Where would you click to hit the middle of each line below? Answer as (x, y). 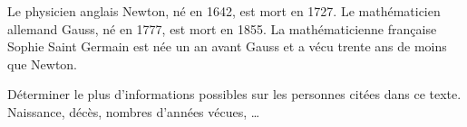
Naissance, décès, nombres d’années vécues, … (134, 111)
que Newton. (42, 63)
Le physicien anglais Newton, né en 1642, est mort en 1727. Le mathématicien (224, 11)
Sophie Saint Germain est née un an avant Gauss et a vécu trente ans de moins (227, 46)
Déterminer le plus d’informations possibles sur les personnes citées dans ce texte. (234, 94)
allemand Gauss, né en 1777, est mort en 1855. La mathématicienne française (222, 28)
